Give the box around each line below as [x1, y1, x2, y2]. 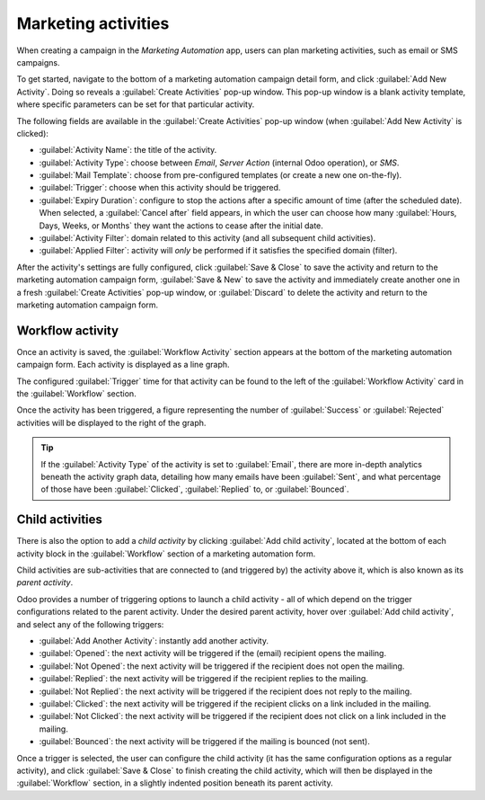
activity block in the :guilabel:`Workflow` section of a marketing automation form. [16, 548, 316, 559]
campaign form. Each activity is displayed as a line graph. [16, 360, 230, 370]
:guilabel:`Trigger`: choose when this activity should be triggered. [39, 182, 281, 193]
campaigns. [16, 57, 60, 67]
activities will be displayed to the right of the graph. [16, 417, 207, 428]
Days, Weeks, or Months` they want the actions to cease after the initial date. [39, 220, 323, 231]
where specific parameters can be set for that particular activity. [16, 99, 255, 110]
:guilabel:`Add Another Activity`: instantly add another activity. [39, 636, 269, 646]
